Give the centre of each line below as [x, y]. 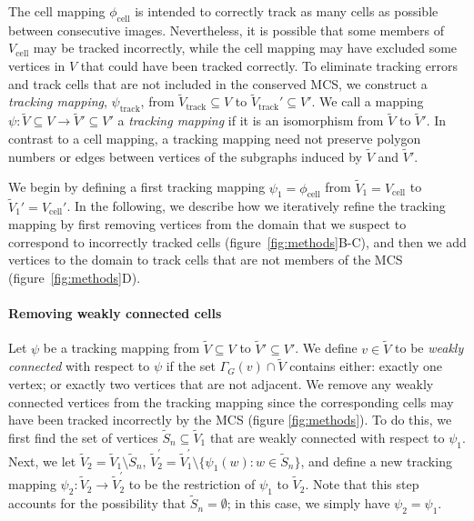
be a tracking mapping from [121, 348]
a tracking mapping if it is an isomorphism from [251, 120]
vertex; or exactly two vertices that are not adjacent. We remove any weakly [221, 384]
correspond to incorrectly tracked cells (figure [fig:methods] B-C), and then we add [237, 241]
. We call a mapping [368, 101]
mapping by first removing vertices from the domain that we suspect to [207, 224]
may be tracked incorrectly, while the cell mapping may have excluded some [245, 48]
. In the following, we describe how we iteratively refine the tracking [256, 206]
